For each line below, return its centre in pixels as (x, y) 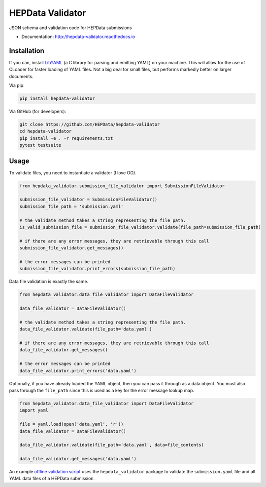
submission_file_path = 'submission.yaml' (71, 206)
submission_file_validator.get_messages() (71, 248)
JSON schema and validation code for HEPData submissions (70, 28)
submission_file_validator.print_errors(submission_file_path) (98, 269)
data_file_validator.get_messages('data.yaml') (78, 459)
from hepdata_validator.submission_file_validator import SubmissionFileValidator (122, 186)
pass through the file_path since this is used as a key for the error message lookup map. (102, 390)
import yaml (34, 410)
